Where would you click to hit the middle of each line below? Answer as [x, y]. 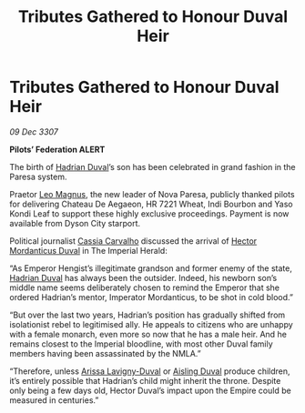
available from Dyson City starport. [75, 223]
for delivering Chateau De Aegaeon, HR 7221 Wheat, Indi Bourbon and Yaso [151, 204]
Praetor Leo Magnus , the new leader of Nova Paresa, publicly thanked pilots [152, 194]
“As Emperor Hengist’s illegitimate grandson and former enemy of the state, [151, 268]
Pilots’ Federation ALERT [57, 149]
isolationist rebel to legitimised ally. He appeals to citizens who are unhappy [151, 324]
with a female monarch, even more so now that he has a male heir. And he [148, 334]
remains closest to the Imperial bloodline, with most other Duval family [141, 344]
